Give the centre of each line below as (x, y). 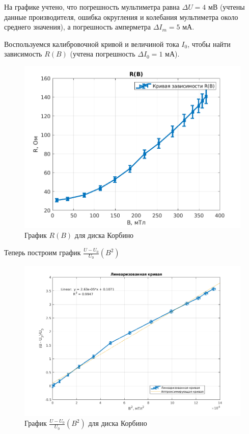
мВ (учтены (227, 7)
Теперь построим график (43, 252)
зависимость (23, 54)
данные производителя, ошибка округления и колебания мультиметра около (121, 17)
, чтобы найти (209, 44)
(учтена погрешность (103, 54)
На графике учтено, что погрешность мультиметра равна (92, 7)
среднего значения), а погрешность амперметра (77, 27)
